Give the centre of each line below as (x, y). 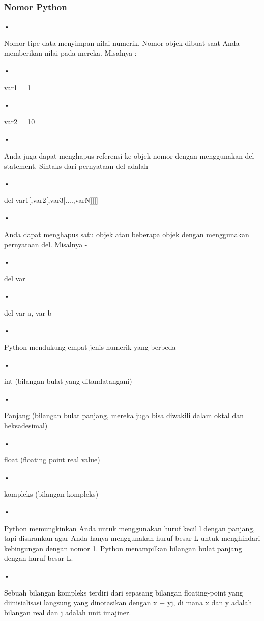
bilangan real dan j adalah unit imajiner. (68, 612)
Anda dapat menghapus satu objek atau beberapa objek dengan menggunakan (127, 234)
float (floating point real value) (52, 460)
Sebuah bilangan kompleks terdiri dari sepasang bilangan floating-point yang (124, 592)
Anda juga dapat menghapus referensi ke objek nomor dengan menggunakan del (129, 155)
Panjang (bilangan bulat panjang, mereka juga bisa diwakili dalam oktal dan (124, 415)
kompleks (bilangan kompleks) (51, 494)
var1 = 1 (18, 87)
